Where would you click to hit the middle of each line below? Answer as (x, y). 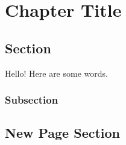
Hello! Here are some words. (56, 73)
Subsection (32, 100)
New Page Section (63, 133)
